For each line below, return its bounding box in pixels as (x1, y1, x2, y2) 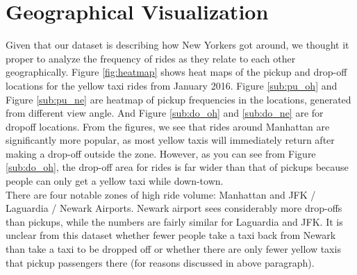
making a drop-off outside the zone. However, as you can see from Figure (6, 146, 316, 160)
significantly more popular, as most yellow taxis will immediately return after (6, 133, 335, 147)
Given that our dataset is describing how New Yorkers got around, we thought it (6, 37, 349, 52)
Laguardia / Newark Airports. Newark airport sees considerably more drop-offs (6, 201, 342, 215)
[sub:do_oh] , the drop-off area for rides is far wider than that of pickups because (6, 160, 349, 174)
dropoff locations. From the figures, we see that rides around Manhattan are (6, 119, 330, 133)
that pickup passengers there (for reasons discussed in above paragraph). (6, 255, 315, 269)
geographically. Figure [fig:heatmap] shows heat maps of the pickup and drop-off (6, 65, 347, 79)
